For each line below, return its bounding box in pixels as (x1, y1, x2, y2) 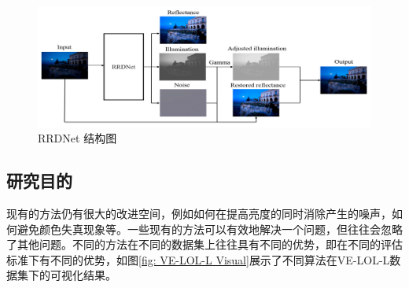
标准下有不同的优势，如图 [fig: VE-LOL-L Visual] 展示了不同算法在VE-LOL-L (6, 251, 390, 268)
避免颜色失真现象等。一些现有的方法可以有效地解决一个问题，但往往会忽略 (17, 220, 403, 237)
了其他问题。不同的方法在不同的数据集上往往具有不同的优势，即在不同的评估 (6, 236, 403, 253)
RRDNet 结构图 (38, 130, 117, 146)
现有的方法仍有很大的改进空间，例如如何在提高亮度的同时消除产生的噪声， (6, 205, 392, 221)
